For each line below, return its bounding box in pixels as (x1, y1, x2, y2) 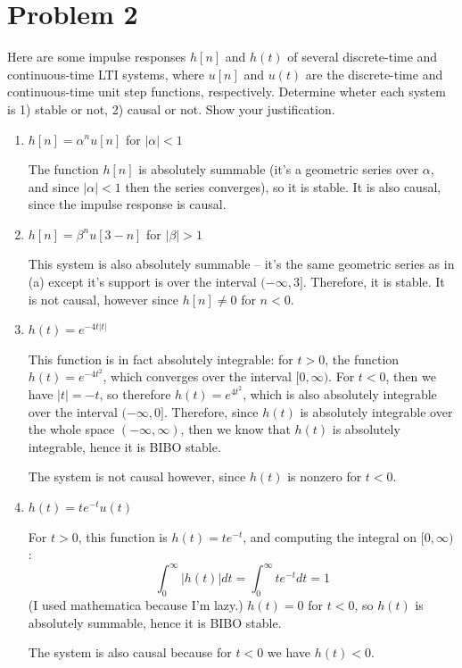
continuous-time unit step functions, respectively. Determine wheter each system (7, 82, 446, 101)
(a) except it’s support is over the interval (28, 272, 257, 291)
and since (28, 177, 79, 196)
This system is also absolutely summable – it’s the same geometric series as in (28, 255, 455, 273)
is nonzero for (287, 467, 362, 486)
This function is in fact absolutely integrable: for (28, 349, 293, 368)
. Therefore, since (163, 402, 259, 421)
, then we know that (180, 420, 291, 438)
